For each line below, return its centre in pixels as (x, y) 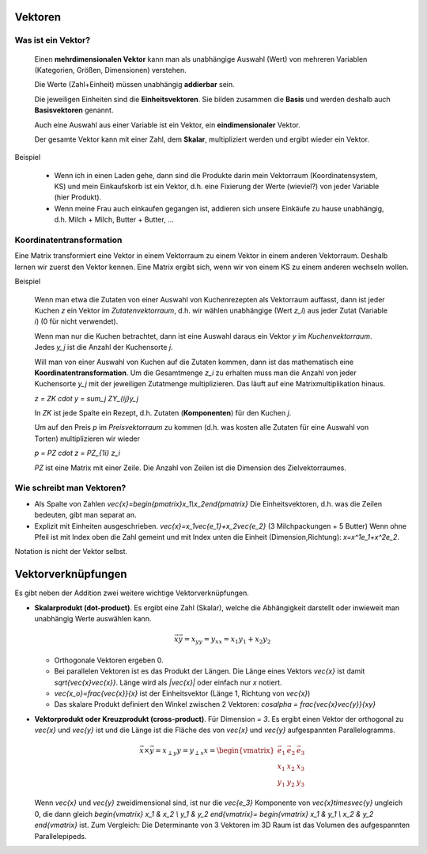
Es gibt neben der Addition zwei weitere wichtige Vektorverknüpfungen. (132, 593)
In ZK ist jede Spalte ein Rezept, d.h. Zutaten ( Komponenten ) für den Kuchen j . (163, 413)
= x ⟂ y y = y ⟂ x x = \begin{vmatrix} (215, 752)
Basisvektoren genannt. (74, 110)
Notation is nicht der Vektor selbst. (71, 552)
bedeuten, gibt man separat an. (85, 515)
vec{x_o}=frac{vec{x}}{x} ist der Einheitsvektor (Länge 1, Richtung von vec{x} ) (182, 693)
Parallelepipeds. (60, 836)
